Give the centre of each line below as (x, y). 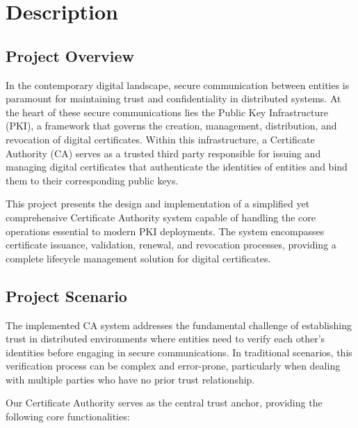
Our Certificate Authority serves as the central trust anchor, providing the (164, 403)
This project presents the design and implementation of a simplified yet (158, 204)
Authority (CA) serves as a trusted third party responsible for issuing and (163, 153)
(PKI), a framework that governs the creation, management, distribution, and (171, 126)
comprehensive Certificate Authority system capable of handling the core (161, 217)
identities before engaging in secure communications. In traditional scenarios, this (179, 352)
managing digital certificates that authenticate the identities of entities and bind (177, 167)
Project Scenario (66, 295)
